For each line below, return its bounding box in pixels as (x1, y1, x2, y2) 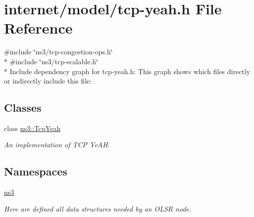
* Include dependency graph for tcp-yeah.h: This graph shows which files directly (4, 66, 251, 76)
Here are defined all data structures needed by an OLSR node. (4, 203, 192, 214)
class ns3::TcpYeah (4, 123, 61, 133)
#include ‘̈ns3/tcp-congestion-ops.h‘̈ (4, 46, 113, 57)
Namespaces (4, 164, 67, 179)
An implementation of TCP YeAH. (4, 139, 110, 150)
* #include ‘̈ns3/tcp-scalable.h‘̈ (4, 56, 98, 66)
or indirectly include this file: (4, 76, 92, 86)
